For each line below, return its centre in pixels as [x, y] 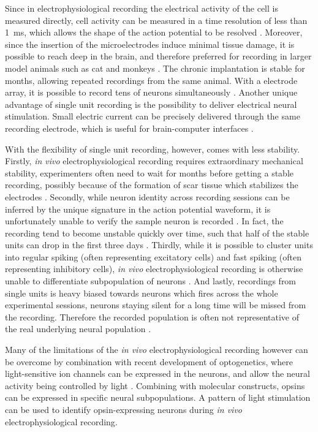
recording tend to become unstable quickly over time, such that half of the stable [157, 233]
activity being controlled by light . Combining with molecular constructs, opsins [155, 385]
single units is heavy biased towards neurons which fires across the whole [142, 293]
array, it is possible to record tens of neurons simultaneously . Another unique [151, 92]
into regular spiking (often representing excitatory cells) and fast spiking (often [153, 256]
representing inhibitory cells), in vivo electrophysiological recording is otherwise [154, 269]
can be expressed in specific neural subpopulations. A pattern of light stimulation [158, 397]
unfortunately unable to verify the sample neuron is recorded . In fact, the [144, 221]
